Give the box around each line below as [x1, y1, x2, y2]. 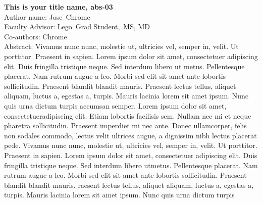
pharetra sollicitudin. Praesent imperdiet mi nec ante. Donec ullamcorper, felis [4, 120, 247, 131]
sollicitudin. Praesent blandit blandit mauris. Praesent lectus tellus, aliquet [4, 80, 236, 91]
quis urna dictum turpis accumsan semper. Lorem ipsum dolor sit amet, [4, 100, 227, 111]
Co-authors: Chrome [4, 31, 67, 41]
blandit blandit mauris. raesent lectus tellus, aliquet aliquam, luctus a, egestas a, [4, 179, 254, 190]
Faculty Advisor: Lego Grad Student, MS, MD [4, 21, 150, 32]
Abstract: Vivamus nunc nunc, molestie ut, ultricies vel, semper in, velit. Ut [4, 41, 239, 52]
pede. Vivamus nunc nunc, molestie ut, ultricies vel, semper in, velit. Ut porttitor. [4, 140, 257, 150]
